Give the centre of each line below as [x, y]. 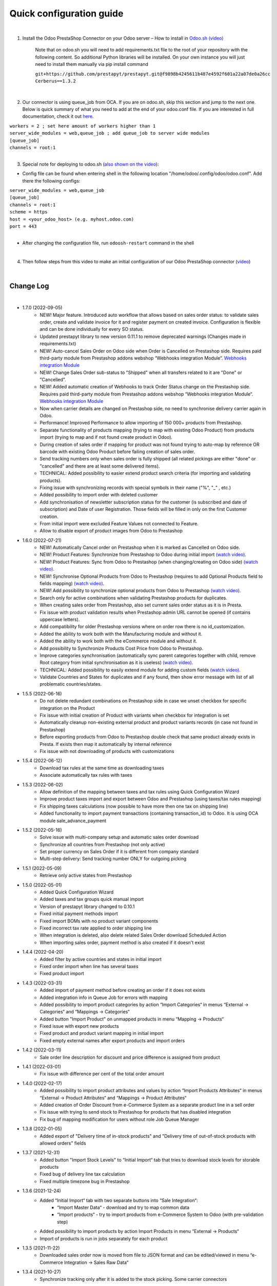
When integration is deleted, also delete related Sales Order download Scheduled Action [133, 935]
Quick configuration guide [66, 13]
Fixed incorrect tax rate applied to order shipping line [96, 928]
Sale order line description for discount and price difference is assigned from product [130, 1057]
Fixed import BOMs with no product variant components [99, 921]
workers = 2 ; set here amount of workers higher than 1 [83, 126]
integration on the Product [67, 708]
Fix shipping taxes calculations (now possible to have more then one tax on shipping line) [134, 806]
